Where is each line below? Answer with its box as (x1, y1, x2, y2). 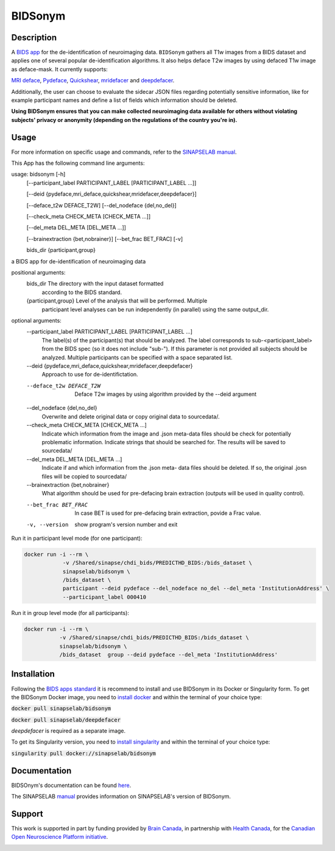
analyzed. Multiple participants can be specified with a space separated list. (41, 354, 233, 361)
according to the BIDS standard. (41, 289, 122, 296)
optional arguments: (11, 317, 62, 324)
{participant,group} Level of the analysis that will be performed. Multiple (26, 297, 208, 304)
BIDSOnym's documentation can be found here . (11, 781, 132, 789)
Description (11, 32, 57, 43)
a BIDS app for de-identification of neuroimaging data (11, 257, 146, 265)
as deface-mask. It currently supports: (11, 65, 108, 73)
